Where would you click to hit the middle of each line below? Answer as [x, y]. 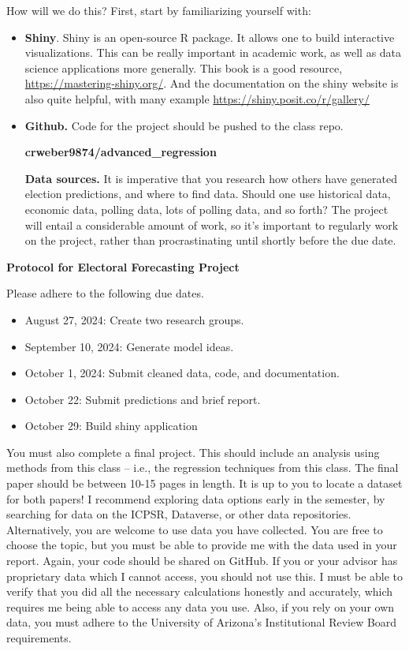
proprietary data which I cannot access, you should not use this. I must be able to [205, 576]
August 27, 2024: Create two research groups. [134, 319]
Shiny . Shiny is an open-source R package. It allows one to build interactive [210, 37]
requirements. [39, 638]
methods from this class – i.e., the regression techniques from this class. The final [203, 468]
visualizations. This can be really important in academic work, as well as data [213, 52]
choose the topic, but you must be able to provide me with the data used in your [202, 545]
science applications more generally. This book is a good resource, [184, 67]
